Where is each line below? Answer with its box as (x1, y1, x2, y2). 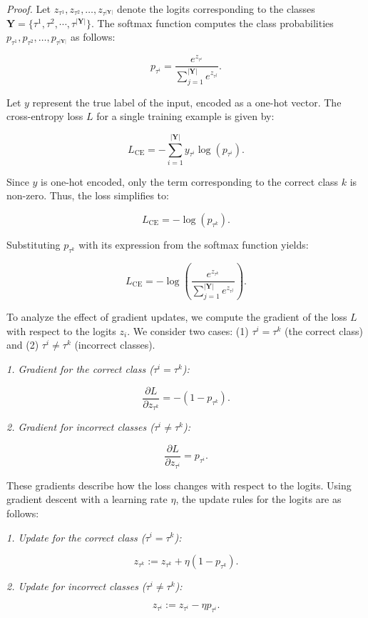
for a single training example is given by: (96, 109, 275, 124)
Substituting (6, 237, 61, 252)
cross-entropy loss (6, 109, 83, 124)
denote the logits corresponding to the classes (117, 1, 315, 16)
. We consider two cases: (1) (127, 323, 249, 338)
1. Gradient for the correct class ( (6, 362, 153, 376)
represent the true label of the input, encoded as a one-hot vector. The (32, 94, 342, 109)
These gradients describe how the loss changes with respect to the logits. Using (6, 477, 352, 492)
